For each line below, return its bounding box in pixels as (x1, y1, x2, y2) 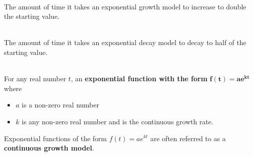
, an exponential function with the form (70, 73, 208, 84)
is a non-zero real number (21, 100, 99, 110)
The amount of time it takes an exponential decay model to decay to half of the (4, 37, 247, 48)
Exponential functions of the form (4, 133, 107, 143)
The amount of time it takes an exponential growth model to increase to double (4, 1, 247, 11)
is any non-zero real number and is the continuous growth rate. (21, 116, 213, 126)
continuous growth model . (4, 143, 94, 153)
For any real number (4, 73, 66, 84)
